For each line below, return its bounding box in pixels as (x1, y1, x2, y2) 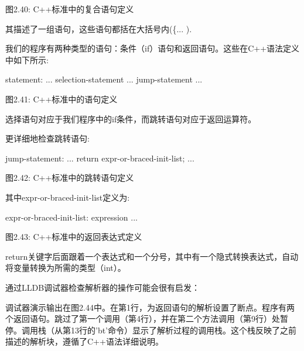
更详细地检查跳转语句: (5, 132, 90, 144)
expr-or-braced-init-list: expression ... (5, 211, 138, 223)
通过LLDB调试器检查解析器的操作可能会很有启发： (5, 281, 200, 293)
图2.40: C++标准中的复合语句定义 (5, 3, 134, 15)
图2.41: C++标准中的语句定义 (5, 92, 118, 105)
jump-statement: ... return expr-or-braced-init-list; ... (5, 152, 194, 164)
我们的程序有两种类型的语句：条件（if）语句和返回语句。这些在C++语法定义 (5, 42, 300, 54)
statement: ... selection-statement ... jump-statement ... (5, 73, 203, 85)
